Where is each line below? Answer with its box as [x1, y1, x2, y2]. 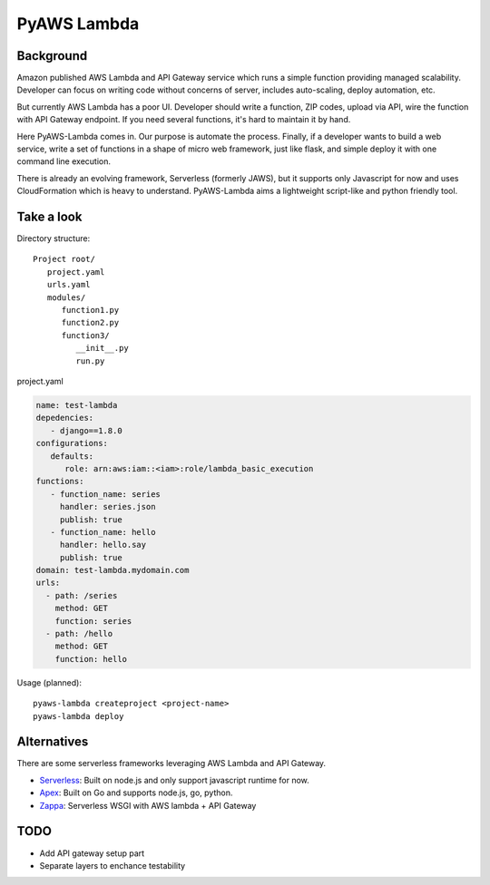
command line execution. [16, 156, 111, 167]
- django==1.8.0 [50, 425, 122, 435]
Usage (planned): [16, 676, 82, 688]
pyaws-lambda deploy [33, 711, 124, 721]
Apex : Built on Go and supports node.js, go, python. [39, 787, 233, 798]
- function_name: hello [50, 527, 156, 537]
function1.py [61, 305, 120, 316]
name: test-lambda [35, 400, 118, 410]
